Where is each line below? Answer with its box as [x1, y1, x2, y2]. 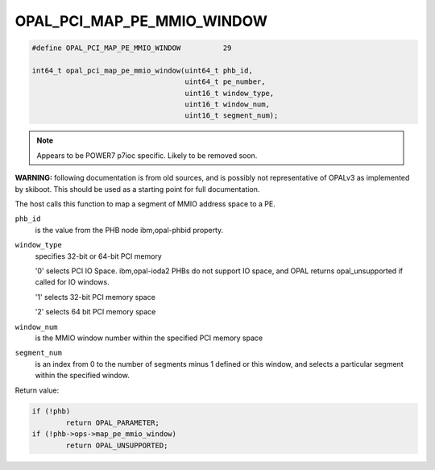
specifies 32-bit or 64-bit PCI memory [35, 251, 163, 261]
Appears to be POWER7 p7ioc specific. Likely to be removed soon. [36, 150, 258, 160]
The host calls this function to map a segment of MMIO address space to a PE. [14, 199, 275, 209]
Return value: [14, 385, 60, 395]
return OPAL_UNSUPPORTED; [65, 440, 168, 450]
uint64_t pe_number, [184, 77, 266, 86]
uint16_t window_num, [184, 100, 270, 109]
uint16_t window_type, [184, 89, 275, 98]
